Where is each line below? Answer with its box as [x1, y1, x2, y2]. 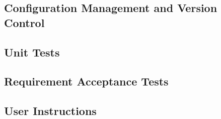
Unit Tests [4, 44, 60, 59]
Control [4, 14, 45, 30]
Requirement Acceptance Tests [4, 73, 169, 89]
